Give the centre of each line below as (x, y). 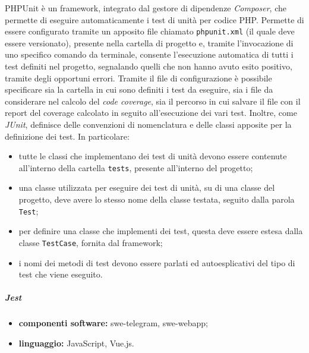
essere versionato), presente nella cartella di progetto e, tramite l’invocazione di (149, 42)
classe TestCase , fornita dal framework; (91, 242)
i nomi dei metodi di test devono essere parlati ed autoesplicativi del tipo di (157, 262)
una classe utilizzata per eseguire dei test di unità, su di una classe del (147, 187)
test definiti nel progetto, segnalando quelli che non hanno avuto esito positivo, (149, 66)
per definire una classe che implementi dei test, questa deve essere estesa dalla (161, 231)
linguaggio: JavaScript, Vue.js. (76, 343)
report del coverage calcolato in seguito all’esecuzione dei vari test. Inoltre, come (151, 113)
